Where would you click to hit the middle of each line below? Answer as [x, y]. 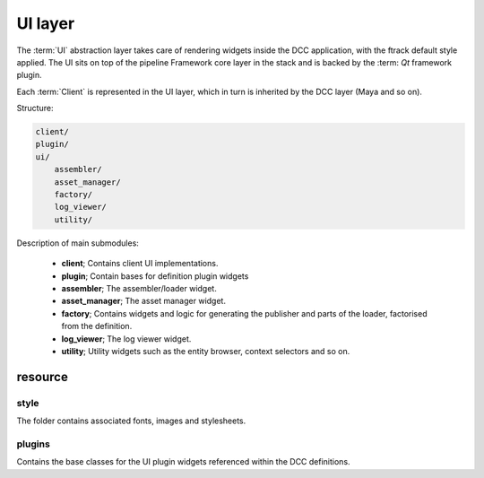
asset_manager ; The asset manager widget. [143, 301]
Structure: [35, 109]
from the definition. [97, 326]
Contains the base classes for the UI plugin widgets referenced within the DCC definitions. [183, 462]
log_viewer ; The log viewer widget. [126, 339]
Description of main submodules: [78, 243]
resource [43, 377]
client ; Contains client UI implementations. [140, 264]
